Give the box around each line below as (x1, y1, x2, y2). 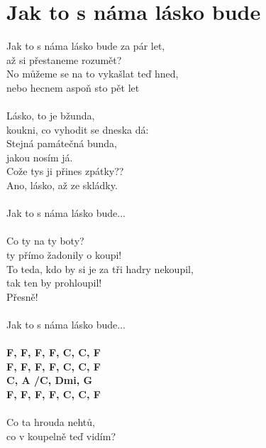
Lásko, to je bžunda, (6, 108, 95, 123)
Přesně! (6, 289, 38, 304)
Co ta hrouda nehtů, (6, 415, 95, 430)
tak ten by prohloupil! (6, 275, 102, 290)
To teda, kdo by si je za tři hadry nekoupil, (6, 261, 194, 276)
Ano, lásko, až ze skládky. (6, 178, 118, 193)
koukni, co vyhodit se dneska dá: (6, 122, 149, 137)
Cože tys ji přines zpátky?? (6, 164, 124, 178)
